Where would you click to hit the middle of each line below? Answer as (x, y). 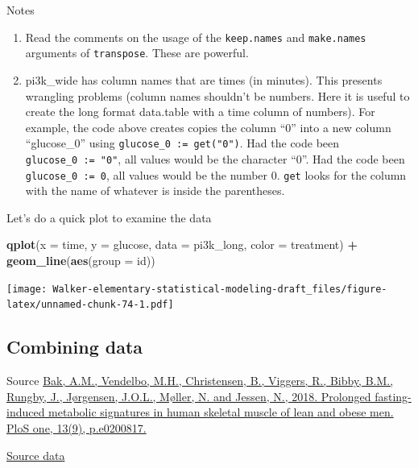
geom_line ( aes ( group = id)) (81, 261)
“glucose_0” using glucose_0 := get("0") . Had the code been (182, 143)
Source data (36, 455)
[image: (27, 289)
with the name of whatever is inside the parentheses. (155, 191)
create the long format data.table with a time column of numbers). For (200, 112)
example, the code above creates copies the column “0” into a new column (208, 127)
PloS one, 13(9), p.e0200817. (77, 427)
